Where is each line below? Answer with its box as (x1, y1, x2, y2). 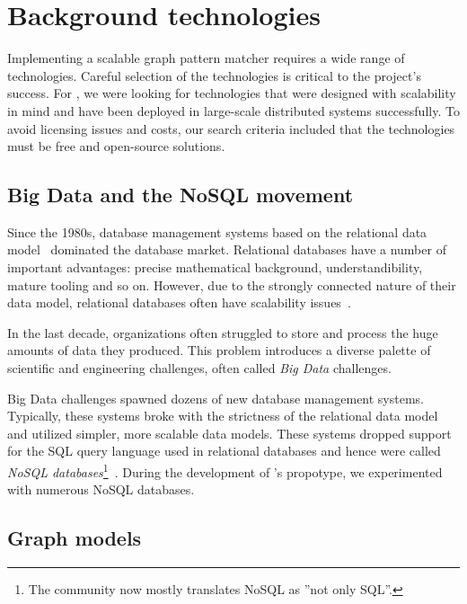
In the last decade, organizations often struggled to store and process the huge (7, 323, 438, 342)
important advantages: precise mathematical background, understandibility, (7, 258, 423, 277)
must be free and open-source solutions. (7, 137, 225, 155)
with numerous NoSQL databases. (7, 480, 195, 499)
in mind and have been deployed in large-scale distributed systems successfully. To (7, 101, 460, 120)
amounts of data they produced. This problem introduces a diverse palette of (7, 341, 431, 360)
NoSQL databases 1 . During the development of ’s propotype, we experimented (7, 460, 443, 481)
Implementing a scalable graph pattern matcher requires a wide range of (7, 49, 405, 67)
